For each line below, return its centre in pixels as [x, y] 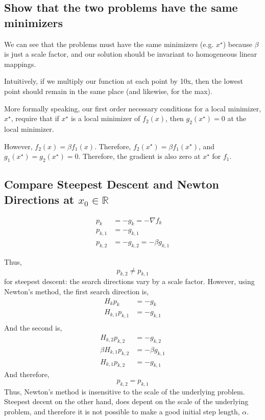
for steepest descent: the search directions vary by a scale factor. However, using [129, 281]
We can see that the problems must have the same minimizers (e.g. [109, 44]
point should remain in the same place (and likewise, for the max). [108, 91]
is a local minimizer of [105, 118]
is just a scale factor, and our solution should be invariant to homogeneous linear [131, 54]
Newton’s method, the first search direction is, [77, 291]
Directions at [39, 199]
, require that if [35, 118]
